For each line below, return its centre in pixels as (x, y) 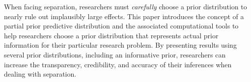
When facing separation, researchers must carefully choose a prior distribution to (125, 6)
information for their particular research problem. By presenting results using (120, 45)
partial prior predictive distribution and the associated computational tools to (121, 26)
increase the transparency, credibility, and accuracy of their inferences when (118, 64)
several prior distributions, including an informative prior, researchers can (115, 54)
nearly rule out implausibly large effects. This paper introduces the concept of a (124, 16)
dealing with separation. (40, 74)
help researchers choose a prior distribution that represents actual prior (111, 35)
